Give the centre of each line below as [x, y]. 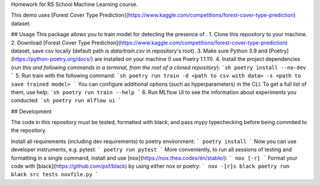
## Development [31, 111]
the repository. [29, 131]
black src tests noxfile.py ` [55, 175]
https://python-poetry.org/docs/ [52, 59]
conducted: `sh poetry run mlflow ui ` [66, 100]
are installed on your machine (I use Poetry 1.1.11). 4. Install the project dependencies [197, 59]
